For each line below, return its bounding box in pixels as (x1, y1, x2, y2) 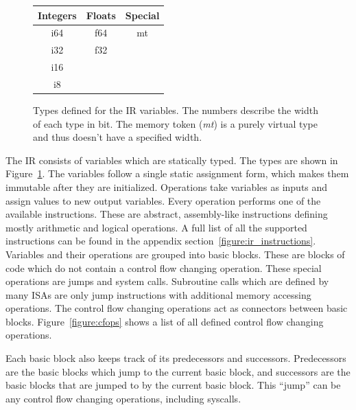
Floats (86, 8, 116, 22)
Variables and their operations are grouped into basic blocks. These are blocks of (5, 247, 345, 261)
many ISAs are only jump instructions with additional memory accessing (5, 287, 311, 301)
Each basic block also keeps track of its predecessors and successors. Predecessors (5, 351, 346, 365)
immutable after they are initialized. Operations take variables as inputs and (5, 179, 328, 194)
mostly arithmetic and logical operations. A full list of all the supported (5, 220, 307, 234)
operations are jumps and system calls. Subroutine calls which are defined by (5, 274, 329, 288)
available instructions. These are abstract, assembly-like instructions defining (5, 207, 328, 221)
